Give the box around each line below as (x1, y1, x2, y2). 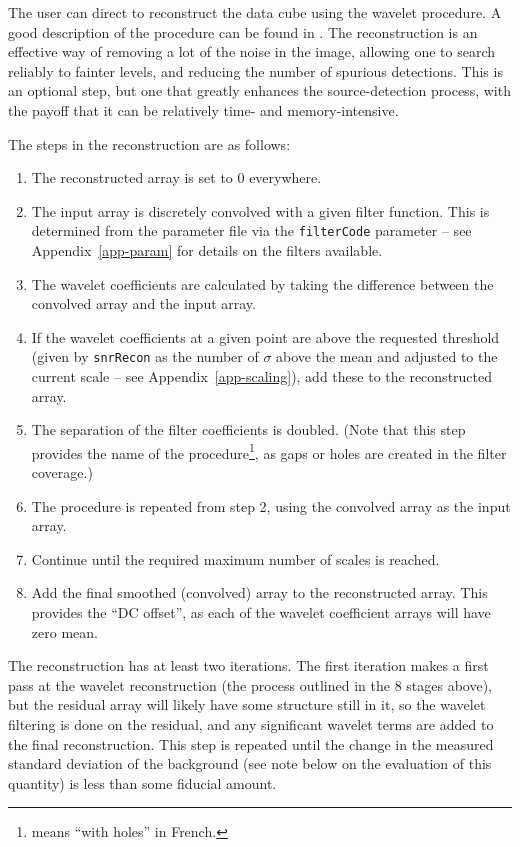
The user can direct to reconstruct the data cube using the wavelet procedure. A (8, 2, 502, 22)
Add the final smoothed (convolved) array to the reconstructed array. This (31, 582, 488, 603)
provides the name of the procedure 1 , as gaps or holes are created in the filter (31, 439, 507, 463)
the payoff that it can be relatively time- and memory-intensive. (8, 99, 399, 120)
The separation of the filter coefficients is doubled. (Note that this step (31, 419, 466, 440)
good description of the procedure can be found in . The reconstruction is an (8, 21, 478, 42)
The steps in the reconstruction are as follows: (8, 133, 291, 154)
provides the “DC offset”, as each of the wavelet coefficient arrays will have (31, 602, 491, 623)
